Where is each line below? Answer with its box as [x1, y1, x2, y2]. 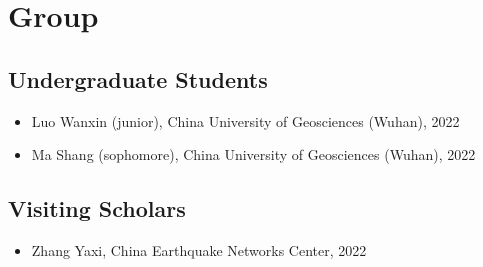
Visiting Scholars [8, 193, 186, 224]
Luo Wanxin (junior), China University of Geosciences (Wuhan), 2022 [31, 110, 460, 131]
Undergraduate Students [8, 63, 268, 94]
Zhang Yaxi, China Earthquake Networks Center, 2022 [31, 239, 367, 260]
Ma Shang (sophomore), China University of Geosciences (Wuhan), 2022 [31, 144, 476, 165]
